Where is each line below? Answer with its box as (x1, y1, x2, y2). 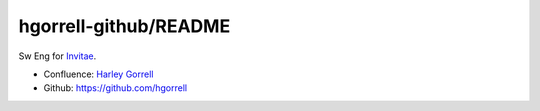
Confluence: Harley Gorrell (43, 68, 154, 80)
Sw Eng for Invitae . (18, 50, 97, 62)
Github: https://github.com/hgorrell (43, 82, 188, 94)
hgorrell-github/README (18, 15, 231, 37)
